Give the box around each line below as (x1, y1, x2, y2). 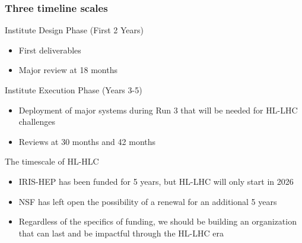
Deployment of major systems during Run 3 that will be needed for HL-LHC (18, 103, 298, 116)
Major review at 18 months (18, 64, 118, 76)
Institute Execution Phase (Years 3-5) (5, 84, 142, 96)
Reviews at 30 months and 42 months (18, 135, 156, 147)
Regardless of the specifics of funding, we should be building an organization (18, 215, 297, 228)
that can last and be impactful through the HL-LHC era (18, 226, 224, 239)
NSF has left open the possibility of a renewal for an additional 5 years (18, 195, 277, 207)
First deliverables (18, 43, 81, 56)
